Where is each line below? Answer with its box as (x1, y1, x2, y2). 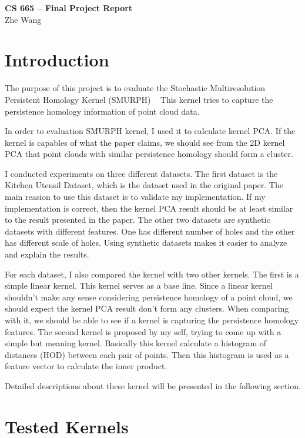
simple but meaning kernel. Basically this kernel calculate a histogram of (5, 337, 267, 349)
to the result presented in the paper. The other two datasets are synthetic (5, 213, 270, 226)
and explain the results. (5, 248, 89, 260)
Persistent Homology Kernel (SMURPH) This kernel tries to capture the (5, 93, 273, 105)
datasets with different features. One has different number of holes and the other (5, 225, 295, 237)
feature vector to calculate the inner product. (5, 360, 167, 372)
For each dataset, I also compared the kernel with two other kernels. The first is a (5, 268, 299, 280)
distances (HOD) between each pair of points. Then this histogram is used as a (5, 348, 289, 360)
